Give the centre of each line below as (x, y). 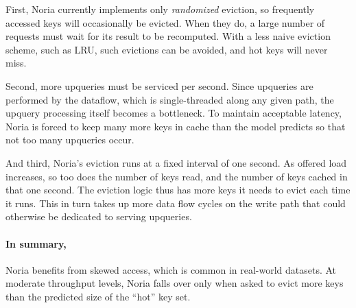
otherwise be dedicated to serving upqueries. (99, 216)
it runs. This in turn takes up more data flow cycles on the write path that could (176, 203)
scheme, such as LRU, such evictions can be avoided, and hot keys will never (167, 49)
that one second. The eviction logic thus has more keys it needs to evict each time (178, 190)
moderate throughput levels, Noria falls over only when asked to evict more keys (175, 283)
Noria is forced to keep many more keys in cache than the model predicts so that (176, 126)
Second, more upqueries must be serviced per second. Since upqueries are (159, 85)
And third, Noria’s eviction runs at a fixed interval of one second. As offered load (176, 162)
